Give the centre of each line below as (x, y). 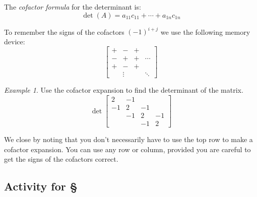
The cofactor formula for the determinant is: (73, 7)
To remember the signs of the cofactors (64, 31)
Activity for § (41, 186)
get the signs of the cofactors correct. (61, 159)
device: (15, 41)
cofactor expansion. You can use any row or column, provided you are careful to (127, 149)
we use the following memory (205, 31)
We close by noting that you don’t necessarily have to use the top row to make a (128, 139)
